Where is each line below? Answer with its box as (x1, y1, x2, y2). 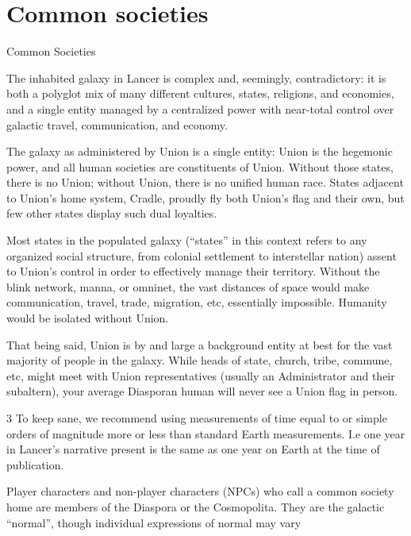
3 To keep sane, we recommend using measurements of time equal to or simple (6, 410, 387, 426)
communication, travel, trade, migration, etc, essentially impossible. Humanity (6, 294, 387, 310)
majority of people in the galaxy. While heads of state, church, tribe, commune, (6, 352, 393, 368)
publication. (6, 456, 64, 472)
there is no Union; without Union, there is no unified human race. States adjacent (6, 174, 404, 191)
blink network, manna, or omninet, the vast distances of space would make (6, 278, 370, 295)
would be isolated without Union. (6, 310, 169, 326)
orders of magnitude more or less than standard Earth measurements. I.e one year (6, 425, 405, 442)
